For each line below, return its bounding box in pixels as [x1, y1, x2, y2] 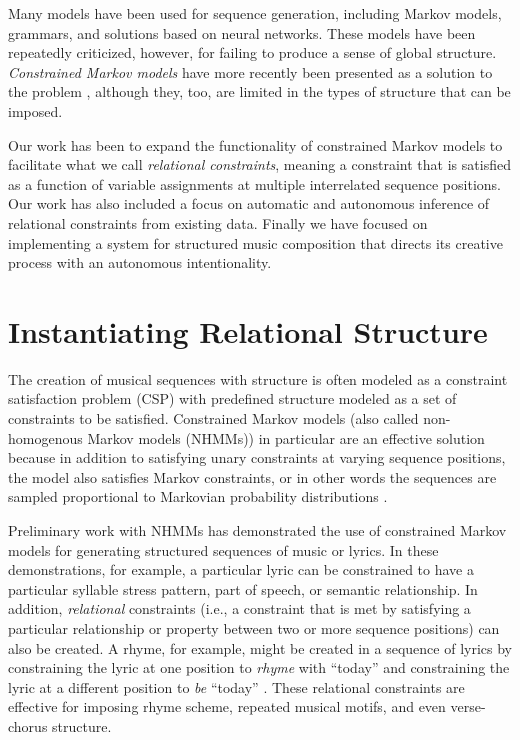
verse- [450, 696, 486, 717]
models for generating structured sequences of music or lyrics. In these [8, 539, 439, 560]
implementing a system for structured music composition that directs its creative [8, 232, 503, 253]
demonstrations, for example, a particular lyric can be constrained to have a [8, 559, 474, 580]
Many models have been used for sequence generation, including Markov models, [8, 3, 502, 23]
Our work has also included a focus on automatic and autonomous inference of [8, 193, 490, 214]
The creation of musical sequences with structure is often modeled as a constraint [8, 368, 508, 389]
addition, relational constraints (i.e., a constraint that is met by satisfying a [8, 598, 471, 619]
